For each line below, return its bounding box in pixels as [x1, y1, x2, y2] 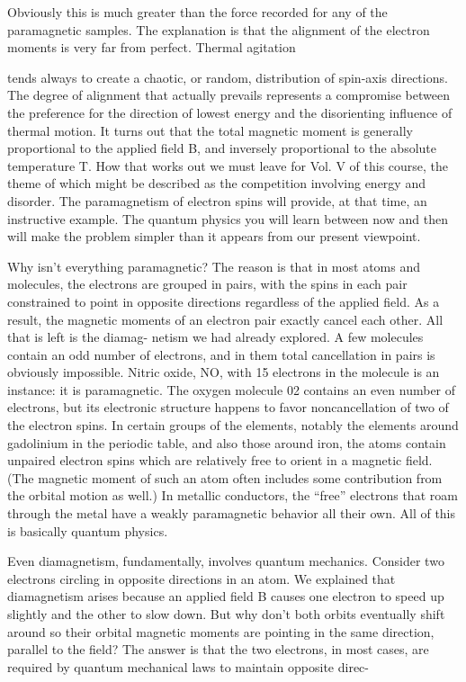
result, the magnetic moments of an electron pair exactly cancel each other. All [7, 310, 444, 328]
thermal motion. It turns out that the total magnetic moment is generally [7, 121, 413, 139]
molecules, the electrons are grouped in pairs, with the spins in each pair [7, 274, 408, 293]
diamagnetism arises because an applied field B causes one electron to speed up [7, 587, 444, 606]
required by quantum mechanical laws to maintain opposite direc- [7, 657, 369, 676]
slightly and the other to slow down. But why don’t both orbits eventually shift [7, 605, 445, 623]
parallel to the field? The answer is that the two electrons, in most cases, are [7, 640, 429, 659]
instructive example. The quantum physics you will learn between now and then [7, 209, 448, 228]
